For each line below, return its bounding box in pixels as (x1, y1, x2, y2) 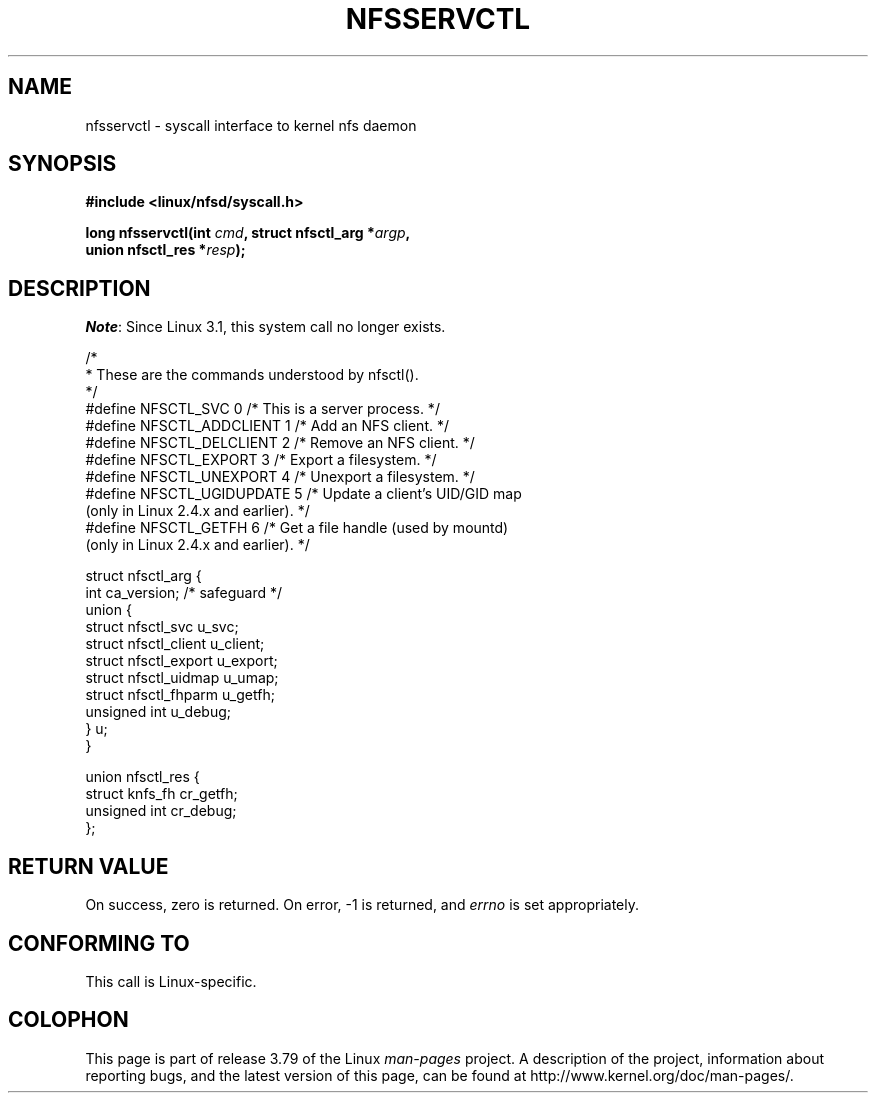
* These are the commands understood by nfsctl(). (85, 366, 419, 384)
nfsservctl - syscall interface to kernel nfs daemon (85, 116, 417, 134)
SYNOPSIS (8, 151, 117, 177)
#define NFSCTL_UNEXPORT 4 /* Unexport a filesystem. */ (85, 468, 475, 486)
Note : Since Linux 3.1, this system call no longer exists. (85, 318, 446, 336)
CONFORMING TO (8, 930, 190, 956)
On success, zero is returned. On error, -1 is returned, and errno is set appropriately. (85, 896, 639, 914)
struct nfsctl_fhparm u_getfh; (85, 686, 275, 704)
